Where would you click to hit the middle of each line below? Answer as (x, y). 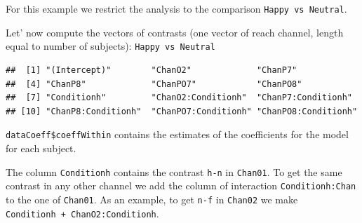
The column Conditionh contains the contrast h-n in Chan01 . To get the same (174, 171)
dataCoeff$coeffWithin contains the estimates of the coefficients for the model (177, 134)
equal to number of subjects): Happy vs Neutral (110, 46)
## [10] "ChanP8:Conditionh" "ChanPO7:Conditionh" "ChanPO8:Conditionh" (182, 111)
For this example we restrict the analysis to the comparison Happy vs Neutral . (176, 8)
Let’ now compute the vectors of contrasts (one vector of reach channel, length (175, 32)
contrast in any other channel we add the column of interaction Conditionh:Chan (181, 185)
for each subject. (41, 148)
